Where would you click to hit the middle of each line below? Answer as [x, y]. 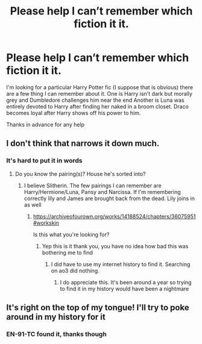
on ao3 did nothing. [75, 271]
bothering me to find [68, 252]
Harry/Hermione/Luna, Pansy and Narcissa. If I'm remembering [102, 192]
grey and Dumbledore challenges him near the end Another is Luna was [95, 100]
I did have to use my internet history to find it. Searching [121, 264]
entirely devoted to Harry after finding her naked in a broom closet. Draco [97, 106]
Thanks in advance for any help [46, 124]
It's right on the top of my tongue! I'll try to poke [98, 308]
